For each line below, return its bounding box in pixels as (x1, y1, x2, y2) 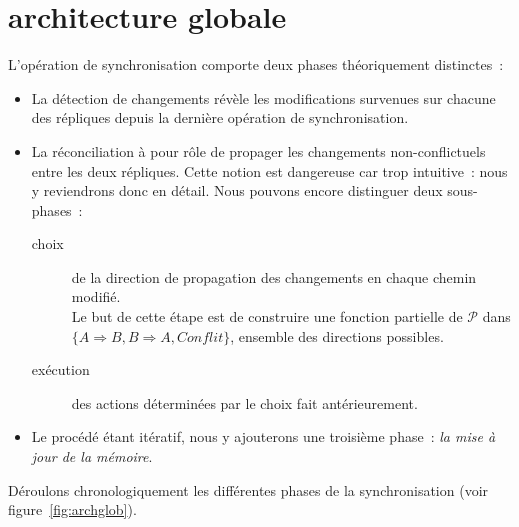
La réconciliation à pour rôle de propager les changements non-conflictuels (31, 140, 486, 161)
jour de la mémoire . (31, 446, 153, 467)
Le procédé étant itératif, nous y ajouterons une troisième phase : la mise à (31, 426, 496, 447)
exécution (31, 359, 90, 380)
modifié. (71, 286, 121, 307)
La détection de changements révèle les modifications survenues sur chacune (31, 87, 496, 108)
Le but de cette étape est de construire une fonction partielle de (71, 306, 463, 327)
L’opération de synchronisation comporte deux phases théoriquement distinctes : (8, 54, 504, 75)
